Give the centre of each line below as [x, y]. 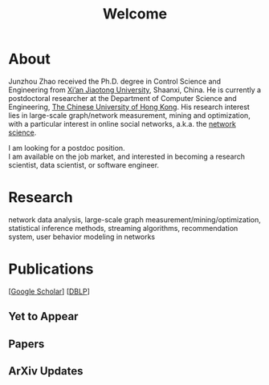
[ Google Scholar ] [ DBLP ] [49, 291]
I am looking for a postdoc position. [67, 148]
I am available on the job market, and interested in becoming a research [126, 156]
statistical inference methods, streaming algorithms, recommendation [123, 228]
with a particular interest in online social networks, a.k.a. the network [122, 124]
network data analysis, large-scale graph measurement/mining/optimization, [134, 219]
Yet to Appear [43, 316]
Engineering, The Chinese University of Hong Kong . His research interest [129, 107]
